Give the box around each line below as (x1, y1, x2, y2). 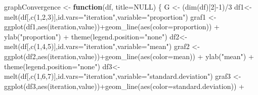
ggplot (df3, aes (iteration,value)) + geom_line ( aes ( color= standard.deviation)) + (4, 80, 244, 91)
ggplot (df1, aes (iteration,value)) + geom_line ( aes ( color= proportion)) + (4, 21, 220, 32)
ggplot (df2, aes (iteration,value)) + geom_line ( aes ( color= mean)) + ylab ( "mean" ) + (4, 51, 254, 61)
